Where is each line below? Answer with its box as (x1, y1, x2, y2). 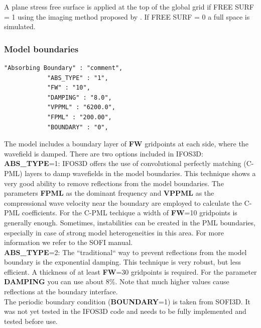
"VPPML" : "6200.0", (47, 104, 115, 111)
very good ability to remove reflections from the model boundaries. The (4, 178, 224, 188)
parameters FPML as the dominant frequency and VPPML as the (4, 188, 214, 198)
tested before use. (4, 315, 58, 326)
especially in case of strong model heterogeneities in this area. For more (4, 227, 224, 237)
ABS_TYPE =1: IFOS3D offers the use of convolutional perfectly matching (4, 158, 241, 169)
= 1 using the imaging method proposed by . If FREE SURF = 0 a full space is (4, 11, 250, 22)
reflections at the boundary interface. (4, 286, 118, 297)
